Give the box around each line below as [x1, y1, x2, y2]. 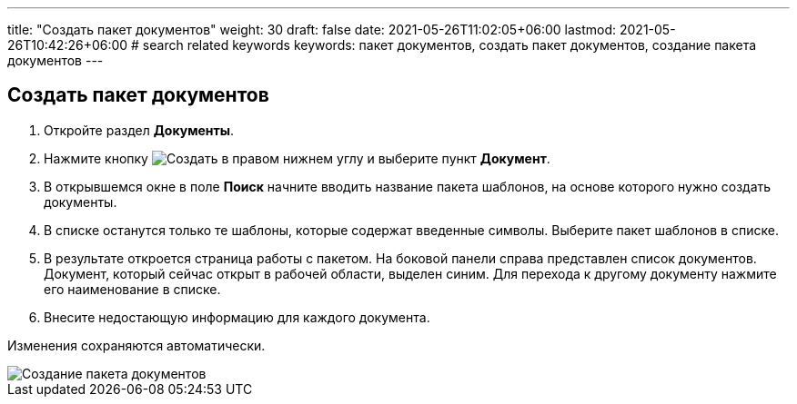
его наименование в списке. [44, 281, 221, 297]
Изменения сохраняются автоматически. [7, 337, 266, 353]
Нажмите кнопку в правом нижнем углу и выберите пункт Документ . [44, 150, 550, 166]
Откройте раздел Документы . [44, 122, 235, 138]
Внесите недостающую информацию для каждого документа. [44, 309, 430, 325]
